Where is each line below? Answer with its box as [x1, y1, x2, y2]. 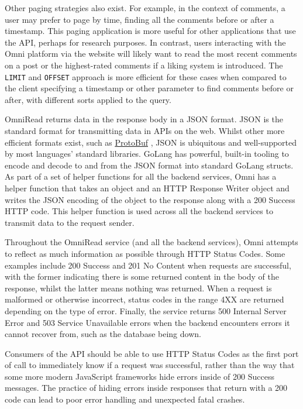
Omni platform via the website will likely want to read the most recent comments [5, 47, 297, 60]
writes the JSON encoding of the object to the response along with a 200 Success [5, 193, 295, 205]
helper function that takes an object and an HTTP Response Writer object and [5, 181, 290, 194]
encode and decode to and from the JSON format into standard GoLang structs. [5, 159, 294, 171]
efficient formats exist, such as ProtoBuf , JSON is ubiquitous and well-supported [5, 136, 297, 148]
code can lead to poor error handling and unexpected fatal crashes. [5, 393, 245, 405]
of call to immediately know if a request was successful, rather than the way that [5, 359, 295, 371]
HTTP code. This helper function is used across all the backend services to [5, 205, 273, 217]
